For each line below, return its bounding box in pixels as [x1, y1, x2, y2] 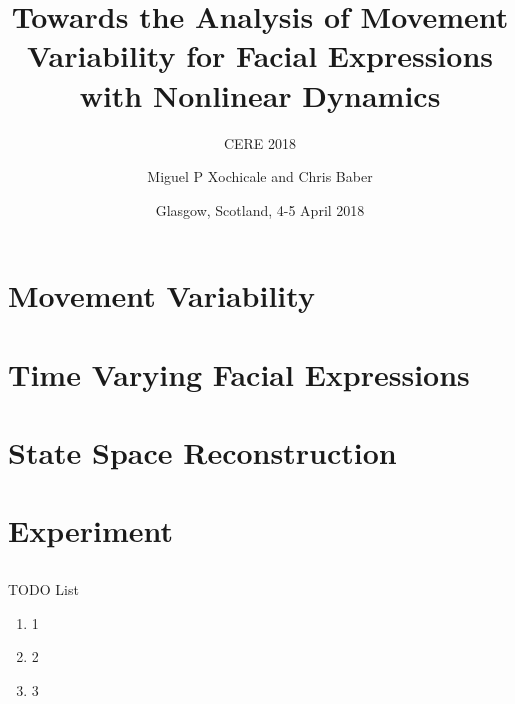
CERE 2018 [223, 132, 297, 153]
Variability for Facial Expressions [26, 35, 494, 76]
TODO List [8, 578, 79, 599]
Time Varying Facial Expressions [8, 353, 470, 394]
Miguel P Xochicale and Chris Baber [147, 166, 373, 187]
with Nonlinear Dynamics [79, 74, 441, 115]
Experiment [8, 510, 174, 551]
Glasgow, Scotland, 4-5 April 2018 [155, 199, 365, 220]
